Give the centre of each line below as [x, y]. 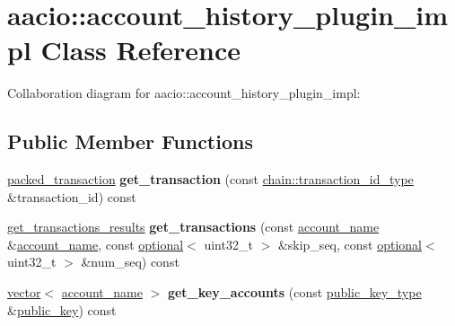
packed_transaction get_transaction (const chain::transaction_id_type [210, 179]
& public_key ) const [62, 309]
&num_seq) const [130, 262]
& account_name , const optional [96, 244]
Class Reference [141, 50]
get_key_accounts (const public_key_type [294, 292]
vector [24, 292]
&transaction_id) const [72, 196]
